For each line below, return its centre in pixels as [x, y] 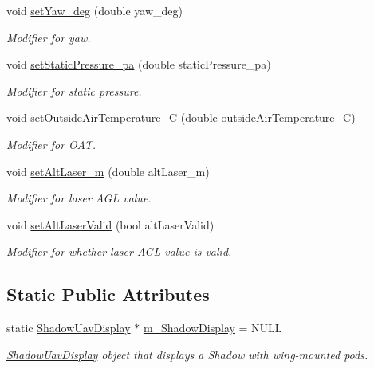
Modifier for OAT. [51, 144]
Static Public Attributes [108, 294]
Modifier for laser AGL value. [79, 198]
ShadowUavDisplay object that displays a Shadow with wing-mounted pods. [187, 354]
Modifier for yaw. [49, 37]
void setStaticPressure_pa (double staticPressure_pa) [139, 64]
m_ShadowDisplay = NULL [213, 328]
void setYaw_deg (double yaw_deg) [94, 10]
